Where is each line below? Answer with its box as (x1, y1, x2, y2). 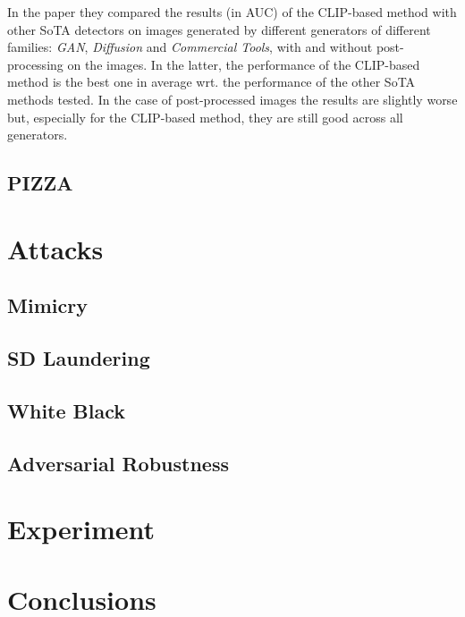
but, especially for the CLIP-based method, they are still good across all (7, 107, 403, 126)
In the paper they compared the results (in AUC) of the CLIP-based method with (7, 3, 457, 21)
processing (7, 55, 63, 73)
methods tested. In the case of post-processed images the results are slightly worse (7, 89, 458, 108)
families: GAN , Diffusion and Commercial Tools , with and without (7, 38, 373, 56)
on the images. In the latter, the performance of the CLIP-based (67, 55, 420, 73)
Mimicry (7, 292, 88, 319)
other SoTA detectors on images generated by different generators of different (7, 20, 431, 38)
